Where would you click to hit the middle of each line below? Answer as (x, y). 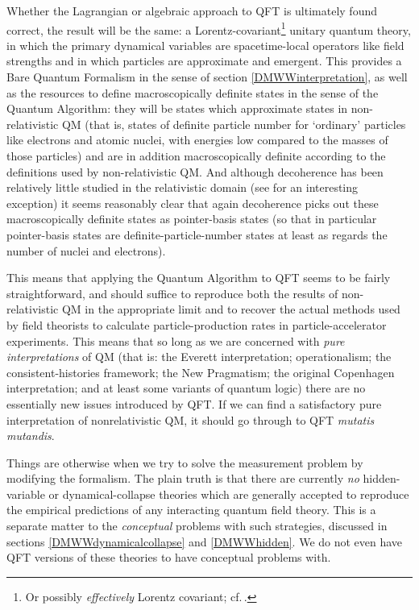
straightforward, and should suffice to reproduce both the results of (172, 293)
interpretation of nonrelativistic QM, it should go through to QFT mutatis (191, 419)
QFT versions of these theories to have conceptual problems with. (169, 557)
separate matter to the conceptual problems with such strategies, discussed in (197, 526)
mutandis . (31, 436)
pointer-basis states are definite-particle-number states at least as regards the (197, 234)
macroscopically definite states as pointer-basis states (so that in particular (192, 219)
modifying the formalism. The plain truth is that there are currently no (183, 478)
